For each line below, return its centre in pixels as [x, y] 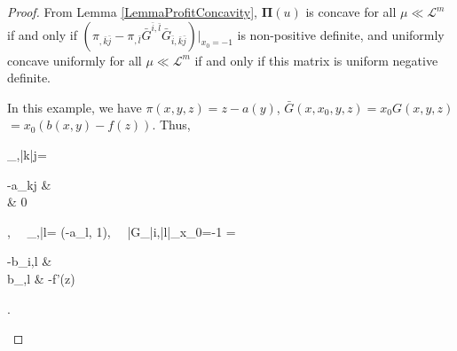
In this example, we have [75, 107]
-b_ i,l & [30, 261]
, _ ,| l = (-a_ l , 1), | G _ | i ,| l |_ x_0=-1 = [122, 231]
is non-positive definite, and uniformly [341, 34]
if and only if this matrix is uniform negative [316, 60]
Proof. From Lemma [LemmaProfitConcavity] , [132, 12]
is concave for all [351, 12]
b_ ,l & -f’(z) [41, 278]
